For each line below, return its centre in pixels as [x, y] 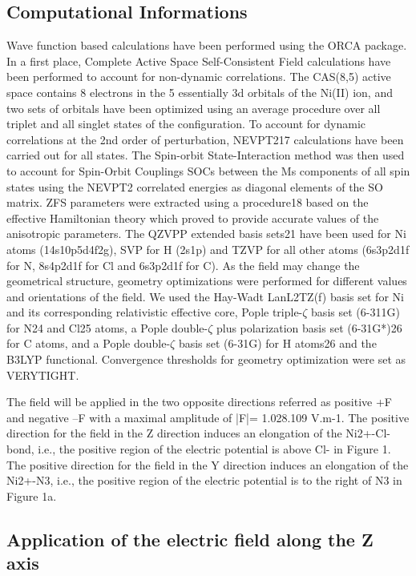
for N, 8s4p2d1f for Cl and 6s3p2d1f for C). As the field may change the [183, 265]
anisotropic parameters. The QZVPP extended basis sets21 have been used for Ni [206, 234]
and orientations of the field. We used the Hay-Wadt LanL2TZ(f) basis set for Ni [205, 296]
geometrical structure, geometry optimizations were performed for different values [207, 281]
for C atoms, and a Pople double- [89, 343]
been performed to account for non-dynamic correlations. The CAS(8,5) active [199, 77]
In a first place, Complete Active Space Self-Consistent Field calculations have [199, 60]
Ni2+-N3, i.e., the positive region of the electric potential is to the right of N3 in [204, 480]
